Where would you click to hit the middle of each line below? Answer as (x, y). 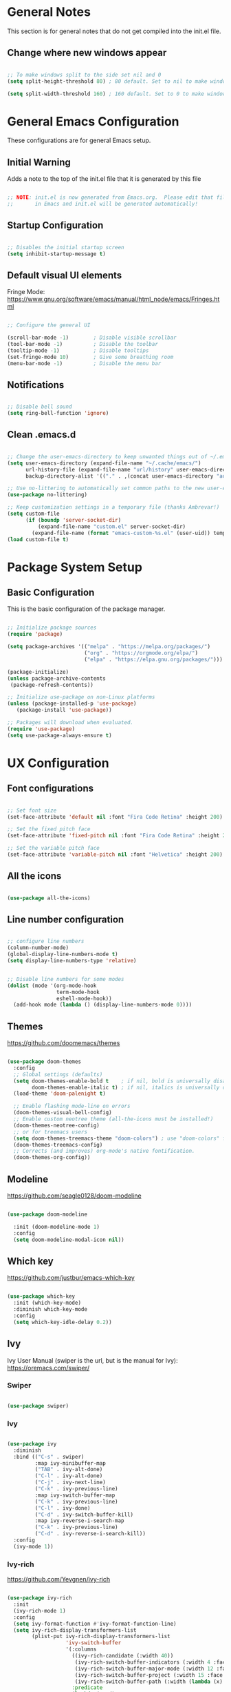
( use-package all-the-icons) (49, 898)
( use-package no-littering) (47, 495)
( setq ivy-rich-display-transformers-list (75, 1630)
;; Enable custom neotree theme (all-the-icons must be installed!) (113, 1119)
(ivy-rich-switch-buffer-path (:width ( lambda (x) (149, 1682)
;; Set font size (32, 810)
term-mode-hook (78, 992)
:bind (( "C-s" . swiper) (49, 1457)
